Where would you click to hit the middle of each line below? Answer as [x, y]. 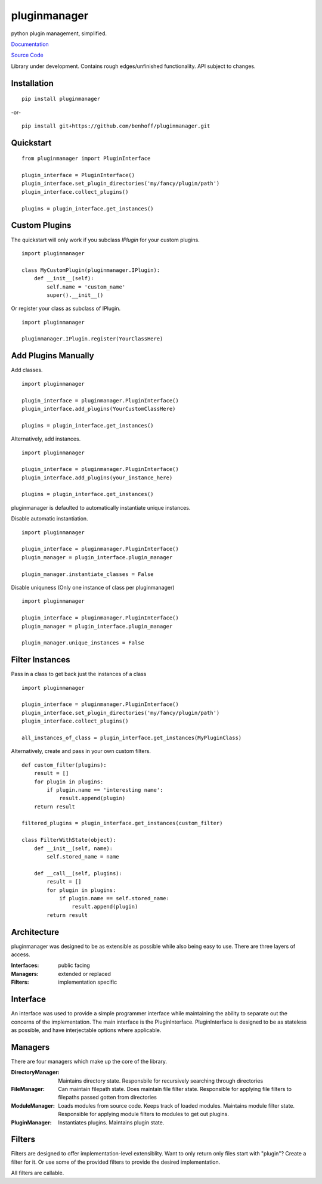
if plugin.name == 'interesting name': [105, 790]
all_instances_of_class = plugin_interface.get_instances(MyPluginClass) [132, 737]
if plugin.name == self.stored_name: [114, 898]
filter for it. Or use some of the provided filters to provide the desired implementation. [116, 1162]
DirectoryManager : [35, 1073]
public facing [74, 965]
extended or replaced [85, 974]
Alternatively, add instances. [46, 439]
